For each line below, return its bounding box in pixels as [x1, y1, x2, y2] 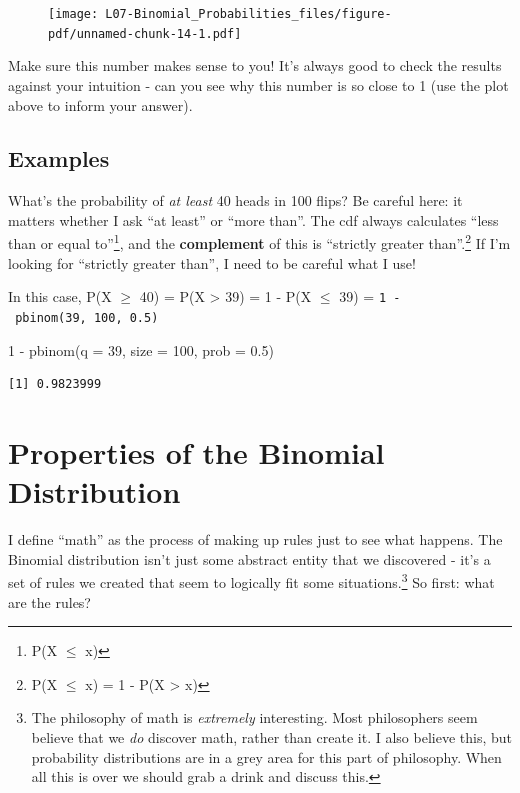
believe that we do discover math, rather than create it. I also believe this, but [31, 726, 512, 747]
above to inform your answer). [8, 94, 193, 115]
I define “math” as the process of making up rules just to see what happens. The [8, 529, 503, 550]
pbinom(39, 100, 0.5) [15, 310, 159, 325]
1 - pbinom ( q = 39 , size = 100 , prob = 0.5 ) [8, 339, 274, 360]
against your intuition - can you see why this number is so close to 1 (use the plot [8, 74, 509, 95]
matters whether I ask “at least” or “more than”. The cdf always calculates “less [8, 209, 499, 230]
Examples [8, 143, 110, 174]
